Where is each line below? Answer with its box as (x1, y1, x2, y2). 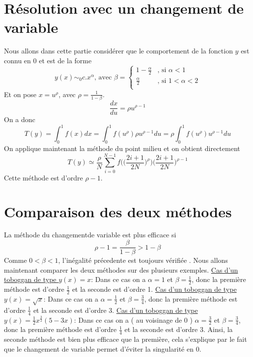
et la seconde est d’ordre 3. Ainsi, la (124, 324, 233, 334)
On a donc (4, 114, 35, 125)
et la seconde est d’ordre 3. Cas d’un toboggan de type (33, 305, 198, 315)
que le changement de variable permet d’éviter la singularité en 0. (4, 343, 201, 354)
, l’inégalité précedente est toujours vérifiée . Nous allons (58, 255, 228, 265)
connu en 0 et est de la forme (4, 55, 92, 65)
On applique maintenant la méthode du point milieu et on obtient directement (4, 143, 240, 153)
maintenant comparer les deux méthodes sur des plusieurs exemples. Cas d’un (4, 264, 238, 275)
